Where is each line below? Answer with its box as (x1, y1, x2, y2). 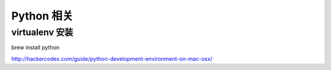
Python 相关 (11, 9, 74, 23)
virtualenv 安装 (11, 27, 74, 38)
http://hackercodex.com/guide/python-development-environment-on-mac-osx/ (11, 55, 213, 62)
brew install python (11, 44, 60, 51)
